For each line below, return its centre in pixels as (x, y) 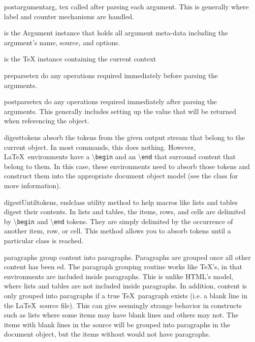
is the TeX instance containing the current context (80, 59)
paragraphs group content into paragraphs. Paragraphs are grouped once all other (127, 257)
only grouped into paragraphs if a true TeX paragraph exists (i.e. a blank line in (126, 295)
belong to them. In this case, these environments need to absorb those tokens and (127, 166)
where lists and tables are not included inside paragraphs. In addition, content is (126, 286)
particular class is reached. (44, 240)
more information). (32, 185)
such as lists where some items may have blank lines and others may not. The (121, 315)
